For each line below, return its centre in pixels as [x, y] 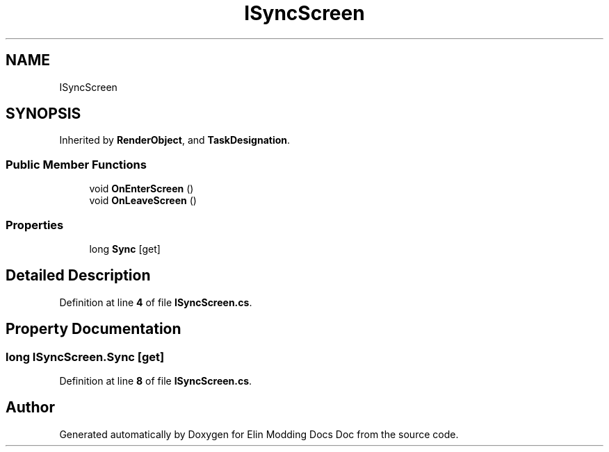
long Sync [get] [125, 249]
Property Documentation [94, 329]
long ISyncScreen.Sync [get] [85, 357]
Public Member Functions [76, 164]
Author [30, 408]
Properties [35, 225]
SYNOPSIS [43, 114]
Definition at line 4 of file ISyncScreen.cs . [156, 302]
